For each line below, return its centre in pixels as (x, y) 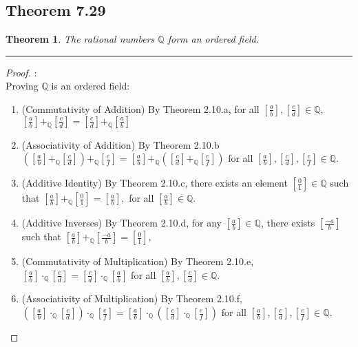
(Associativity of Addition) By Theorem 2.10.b (120, 144)
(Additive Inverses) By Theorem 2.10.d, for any (122, 223)
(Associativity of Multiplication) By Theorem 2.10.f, (132, 298)
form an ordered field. (213, 39)
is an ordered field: (91, 86)
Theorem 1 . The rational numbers (80, 39)
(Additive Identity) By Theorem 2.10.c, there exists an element (155, 183)
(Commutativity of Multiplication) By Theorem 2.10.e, (138, 261)
